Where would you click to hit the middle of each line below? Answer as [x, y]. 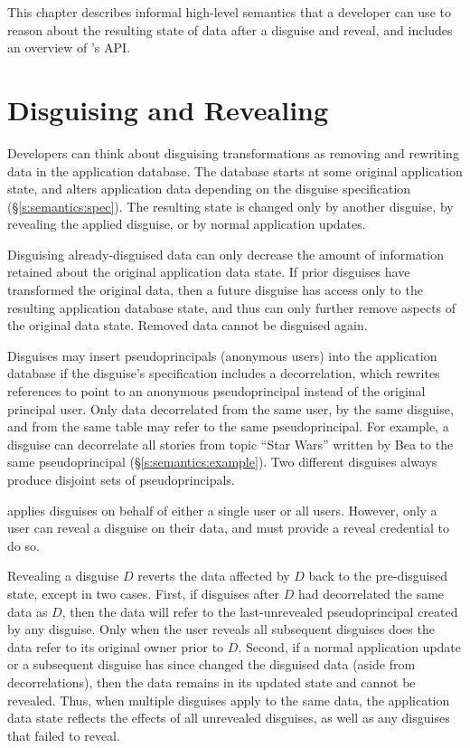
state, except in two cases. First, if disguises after [143, 593]
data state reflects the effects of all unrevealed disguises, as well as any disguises [229, 718]
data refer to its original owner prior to [116, 646]
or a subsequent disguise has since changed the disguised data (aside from [211, 664]
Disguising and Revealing [168, 109]
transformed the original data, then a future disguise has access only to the [215, 290]
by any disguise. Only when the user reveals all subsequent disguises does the [221, 629]
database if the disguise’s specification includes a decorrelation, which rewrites [224, 373]
